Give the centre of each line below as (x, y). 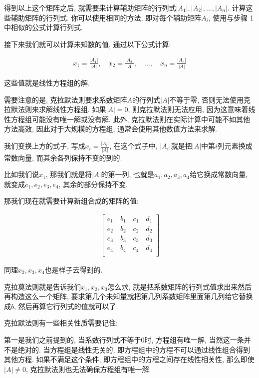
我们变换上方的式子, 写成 (45, 146)
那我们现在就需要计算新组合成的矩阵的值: (71, 201)
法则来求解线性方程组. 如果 (62, 109)
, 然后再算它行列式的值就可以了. (66, 306)
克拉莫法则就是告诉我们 (42, 286)
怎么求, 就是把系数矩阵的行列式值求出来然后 (180, 286)
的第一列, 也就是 (128, 174)
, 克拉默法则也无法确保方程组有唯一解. (88, 369)
